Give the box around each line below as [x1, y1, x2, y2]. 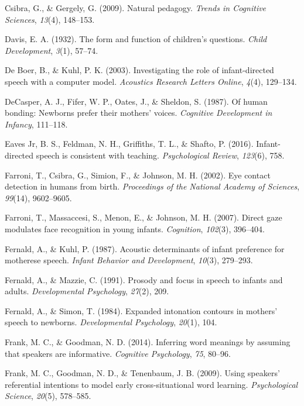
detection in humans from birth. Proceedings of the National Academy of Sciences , [5, 180, 300, 192]
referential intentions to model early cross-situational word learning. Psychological [5, 378, 298, 390]
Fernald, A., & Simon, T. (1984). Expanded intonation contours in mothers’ [5, 304, 278, 316]
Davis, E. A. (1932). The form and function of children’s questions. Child [5, 33, 267, 45]
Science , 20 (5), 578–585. [5, 390, 91, 402]
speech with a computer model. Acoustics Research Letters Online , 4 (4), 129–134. [5, 75, 297, 87]
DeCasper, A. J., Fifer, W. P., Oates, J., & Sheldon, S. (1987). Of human [5, 95, 268, 107]
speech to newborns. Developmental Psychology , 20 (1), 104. [5, 316, 217, 328]
